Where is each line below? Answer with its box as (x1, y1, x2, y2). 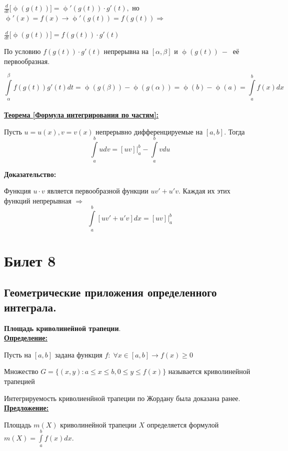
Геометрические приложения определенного (4, 284, 217, 300)
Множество (4, 366, 38, 376)
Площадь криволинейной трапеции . (4, 322, 121, 333)
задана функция (54, 349, 102, 359)
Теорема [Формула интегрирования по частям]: (4, 109, 159, 120)
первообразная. (4, 55, 50, 66)
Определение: (4, 332, 47, 343)
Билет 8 (4, 250, 56, 270)
